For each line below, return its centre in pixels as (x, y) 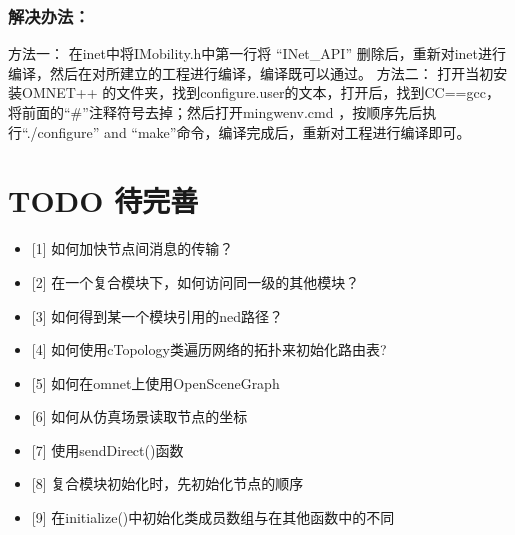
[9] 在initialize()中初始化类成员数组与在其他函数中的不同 (213, 517)
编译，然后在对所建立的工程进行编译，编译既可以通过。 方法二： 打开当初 (251, 72)
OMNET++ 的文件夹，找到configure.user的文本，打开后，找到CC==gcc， (260, 92)
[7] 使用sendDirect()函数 (107, 449)
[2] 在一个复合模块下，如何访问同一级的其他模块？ (195, 281)
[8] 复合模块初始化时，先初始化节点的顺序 (167, 483)
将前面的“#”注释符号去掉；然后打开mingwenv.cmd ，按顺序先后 (215, 112)
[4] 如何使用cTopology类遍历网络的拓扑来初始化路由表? (209, 349)
